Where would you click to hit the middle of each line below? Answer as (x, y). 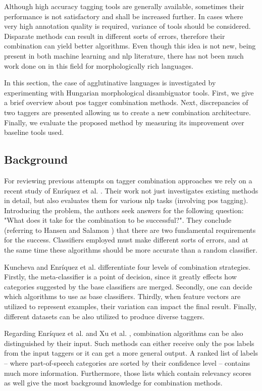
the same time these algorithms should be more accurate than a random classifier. (131, 250)
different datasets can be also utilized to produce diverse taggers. (104, 316)
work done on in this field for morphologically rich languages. (99, 65)
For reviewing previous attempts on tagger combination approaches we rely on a (128, 180)
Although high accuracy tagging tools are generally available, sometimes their (124, 6)
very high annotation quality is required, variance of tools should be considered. (127, 26)
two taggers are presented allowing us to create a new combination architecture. (127, 112)
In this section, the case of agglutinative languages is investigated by (110, 83)
